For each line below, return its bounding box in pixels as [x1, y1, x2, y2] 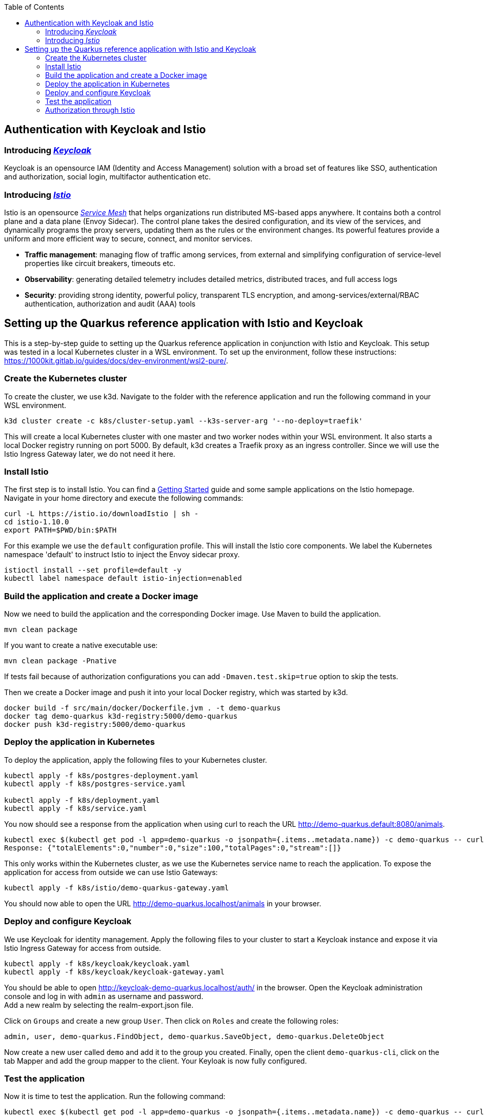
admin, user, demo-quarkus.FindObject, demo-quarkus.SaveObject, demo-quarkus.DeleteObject [4, 1032, 385, 1041]
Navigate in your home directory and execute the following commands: [4, 494, 244, 503]
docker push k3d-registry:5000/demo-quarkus [4, 720, 186, 729]
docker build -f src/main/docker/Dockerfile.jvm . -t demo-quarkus [4, 704, 281, 713]
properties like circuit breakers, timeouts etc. [25, 258, 175, 268]
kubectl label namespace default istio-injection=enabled [4, 574, 242, 583]
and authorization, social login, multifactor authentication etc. [4, 172, 211, 181]
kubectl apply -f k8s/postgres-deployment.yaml [4, 771, 199, 780]
